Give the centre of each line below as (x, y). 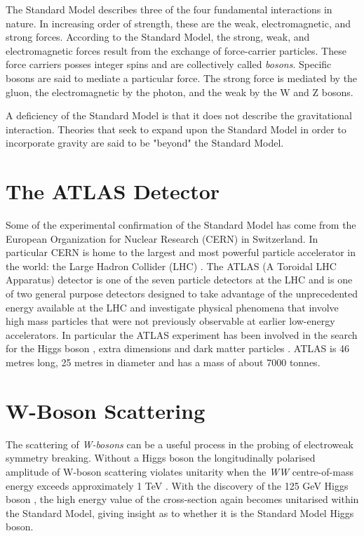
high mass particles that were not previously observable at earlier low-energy (170, 321)
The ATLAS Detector (113, 191)
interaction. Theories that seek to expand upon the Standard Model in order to (176, 129)
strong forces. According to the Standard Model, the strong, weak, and (158, 37)
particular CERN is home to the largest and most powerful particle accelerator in (181, 252)
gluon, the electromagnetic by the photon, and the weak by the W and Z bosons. (180, 92)
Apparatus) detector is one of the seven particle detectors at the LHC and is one (179, 280)
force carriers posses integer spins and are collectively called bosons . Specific (169, 64)
